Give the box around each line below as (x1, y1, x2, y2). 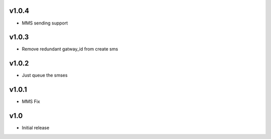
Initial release (22, 125, 50, 131)
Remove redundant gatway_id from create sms (22, 46, 118, 52)
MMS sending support (22, 20, 68, 26)
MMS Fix (22, 98, 40, 104)
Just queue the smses (22, 72, 68, 78)
